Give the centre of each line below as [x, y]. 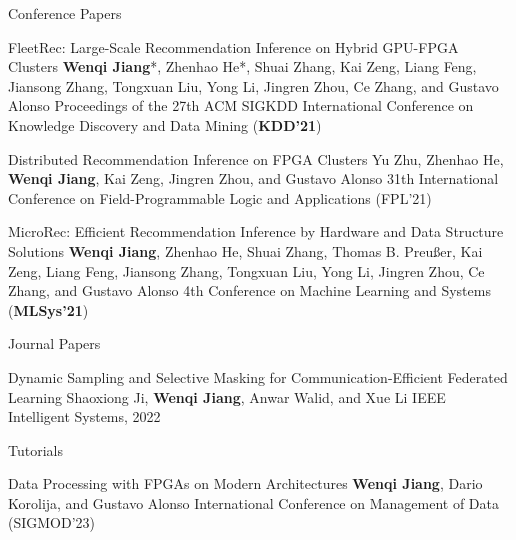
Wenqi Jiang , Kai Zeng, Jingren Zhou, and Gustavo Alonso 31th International [253, 178]
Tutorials [35, 449]
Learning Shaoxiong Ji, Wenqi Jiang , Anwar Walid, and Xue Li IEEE [227, 396]
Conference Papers [65, 13]
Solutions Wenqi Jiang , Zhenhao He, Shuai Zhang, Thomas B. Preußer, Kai [245, 250]
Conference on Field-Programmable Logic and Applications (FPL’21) [220, 197]
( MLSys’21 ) [48, 309]
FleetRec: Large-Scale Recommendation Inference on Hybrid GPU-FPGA [233, 46]
